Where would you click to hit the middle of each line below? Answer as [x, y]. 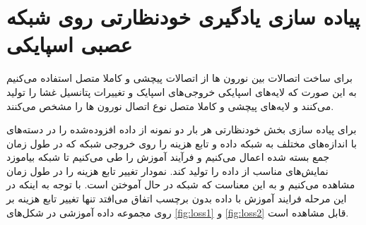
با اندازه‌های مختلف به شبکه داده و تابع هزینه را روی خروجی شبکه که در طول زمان [182, 143]
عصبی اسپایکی [70, 44]
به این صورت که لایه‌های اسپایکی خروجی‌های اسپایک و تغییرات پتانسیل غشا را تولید [182, 91]
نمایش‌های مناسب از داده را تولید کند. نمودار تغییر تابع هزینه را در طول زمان [167, 170]
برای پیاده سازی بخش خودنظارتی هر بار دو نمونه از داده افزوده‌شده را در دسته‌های [182, 129]
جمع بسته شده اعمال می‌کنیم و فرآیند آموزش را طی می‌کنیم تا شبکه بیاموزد [168, 157]
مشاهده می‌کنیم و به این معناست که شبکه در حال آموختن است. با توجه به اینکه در [181, 184]
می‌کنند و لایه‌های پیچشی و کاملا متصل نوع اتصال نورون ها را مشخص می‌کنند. [170, 105]
